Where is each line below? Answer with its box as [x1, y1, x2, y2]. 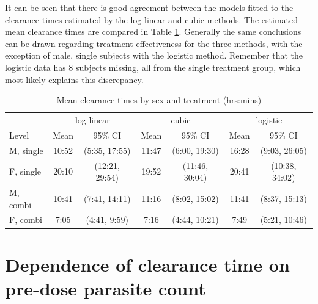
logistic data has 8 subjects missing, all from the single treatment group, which [5, 60, 301, 73]
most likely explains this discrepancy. [5, 73, 144, 85]
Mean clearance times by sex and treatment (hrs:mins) [56, 93, 262, 106]
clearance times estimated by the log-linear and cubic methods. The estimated [5, 13, 298, 26]
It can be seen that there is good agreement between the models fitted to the [5, 1, 294, 13]
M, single [9, 143, 43, 156]
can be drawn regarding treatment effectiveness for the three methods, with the [5, 37, 303, 49]
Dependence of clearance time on [5, 252, 290, 277]
